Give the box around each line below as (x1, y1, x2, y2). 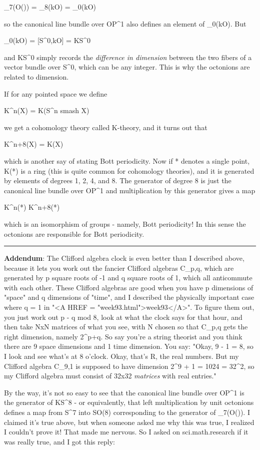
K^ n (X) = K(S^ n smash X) (4, 105, 89, 116)
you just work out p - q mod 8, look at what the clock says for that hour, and (4, 311, 242, 322)
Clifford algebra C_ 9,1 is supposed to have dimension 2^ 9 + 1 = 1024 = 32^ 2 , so (4, 360, 254, 371)
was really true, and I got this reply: (4, 436, 115, 446)
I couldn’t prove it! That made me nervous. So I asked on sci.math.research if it (4, 426, 248, 437)
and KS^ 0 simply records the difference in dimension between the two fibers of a (4, 52, 252, 62)
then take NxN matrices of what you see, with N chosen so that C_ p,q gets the (4, 321, 248, 332)
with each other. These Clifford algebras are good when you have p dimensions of (4, 282, 253, 292)
